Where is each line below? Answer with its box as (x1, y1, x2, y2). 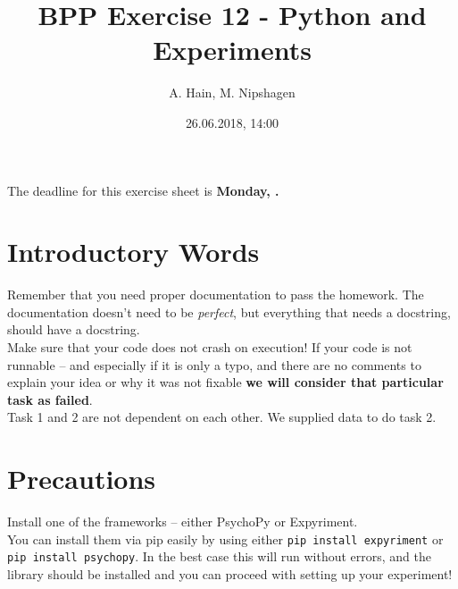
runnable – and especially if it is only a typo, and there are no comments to (7, 355, 421, 374)
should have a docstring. (7, 320, 140, 339)
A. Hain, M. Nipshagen (169, 83, 296, 102)
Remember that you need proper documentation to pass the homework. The (7, 285, 424, 304)
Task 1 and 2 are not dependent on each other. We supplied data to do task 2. (7, 408, 437, 426)
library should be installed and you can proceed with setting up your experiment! (7, 565, 453, 583)
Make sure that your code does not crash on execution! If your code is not (7, 338, 412, 356)
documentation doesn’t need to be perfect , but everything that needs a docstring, (7, 302, 451, 321)
